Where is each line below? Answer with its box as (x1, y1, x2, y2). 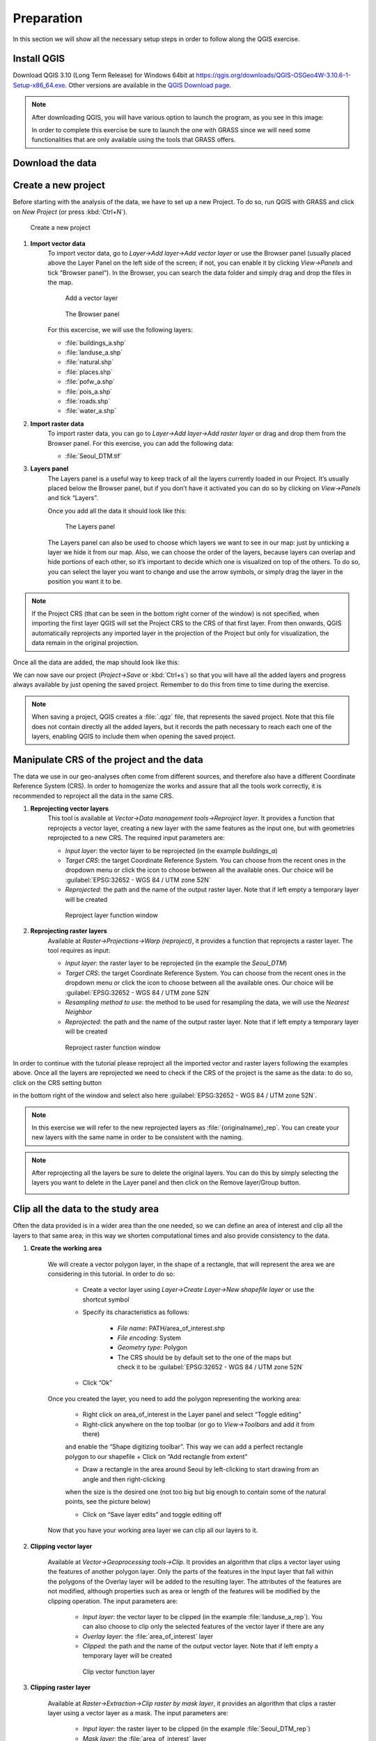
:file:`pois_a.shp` (65, 387, 113, 396)
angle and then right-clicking (82, 1475, 166, 1483)
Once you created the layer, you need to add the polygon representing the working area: (47, 1394, 301, 1403)
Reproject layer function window (65, 911, 158, 919)
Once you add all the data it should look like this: (47, 506, 187, 515)
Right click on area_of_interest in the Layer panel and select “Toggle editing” (82, 1410, 301, 1419)
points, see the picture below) (65, 1497, 151, 1506)
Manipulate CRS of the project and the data (13, 754, 203, 765)
